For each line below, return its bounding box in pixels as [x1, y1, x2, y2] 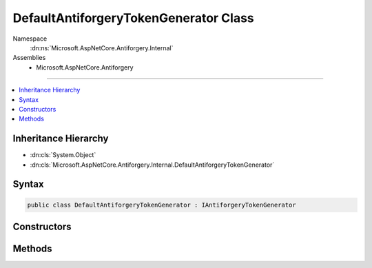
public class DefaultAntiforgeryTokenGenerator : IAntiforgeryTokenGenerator [27, 200, 296, 209]
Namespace [12, 34, 48, 43]
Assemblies [12, 54, 46, 62]
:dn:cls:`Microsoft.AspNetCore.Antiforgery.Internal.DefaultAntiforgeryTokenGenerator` [30, 161, 275, 169]
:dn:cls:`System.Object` [30, 151, 96, 159]
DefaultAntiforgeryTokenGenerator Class [12, 10, 254, 25]
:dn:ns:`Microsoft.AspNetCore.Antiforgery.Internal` [30, 43, 174, 52]
